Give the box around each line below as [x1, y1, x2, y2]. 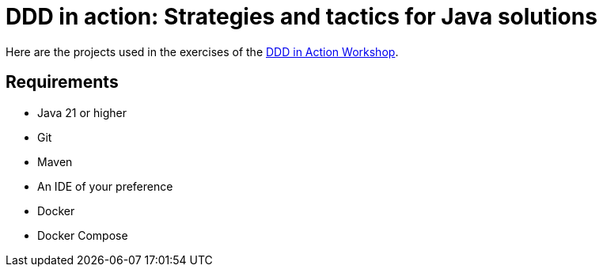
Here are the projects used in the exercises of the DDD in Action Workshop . [6, 44, 399, 59]
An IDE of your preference [37, 179, 173, 193]
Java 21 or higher [37, 105, 127, 119]
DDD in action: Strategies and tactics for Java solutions [6, 3, 597, 30]
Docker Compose [37, 228, 128, 242]
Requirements [6, 72, 119, 93]
